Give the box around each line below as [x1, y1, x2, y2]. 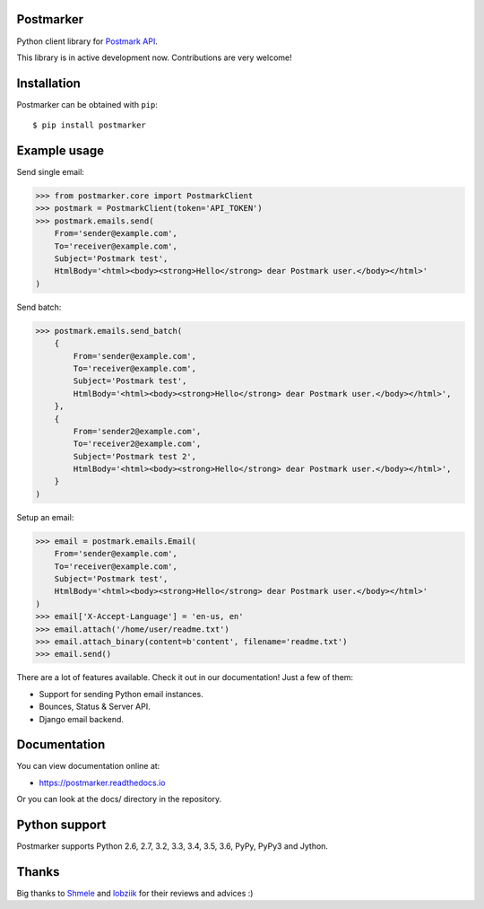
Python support [16, 817, 107, 833]
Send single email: [16, 167, 85, 178]
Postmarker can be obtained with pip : [16, 99, 159, 109]
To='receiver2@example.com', [73, 439, 202, 449]
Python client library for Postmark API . [16, 36, 159, 47]
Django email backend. [39, 713, 125, 724]
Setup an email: [16, 511, 74, 522]
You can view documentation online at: [16, 761, 160, 772]
